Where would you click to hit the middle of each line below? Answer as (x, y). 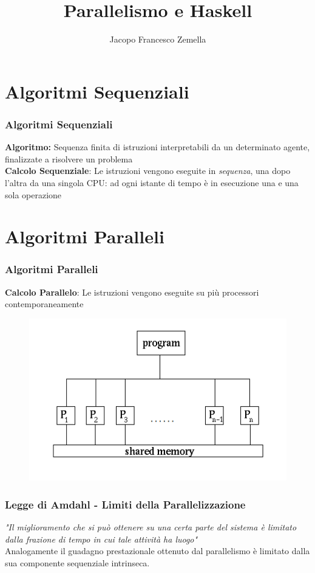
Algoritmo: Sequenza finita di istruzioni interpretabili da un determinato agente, (157, 147)
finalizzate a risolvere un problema (69, 158)
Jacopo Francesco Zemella (158, 39)
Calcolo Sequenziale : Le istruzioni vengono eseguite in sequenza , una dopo (148, 171)
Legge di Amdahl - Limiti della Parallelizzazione (125, 504)
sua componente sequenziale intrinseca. (77, 562)
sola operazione (33, 194)
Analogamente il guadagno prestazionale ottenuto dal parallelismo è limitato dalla (157, 551)
